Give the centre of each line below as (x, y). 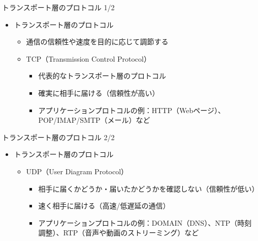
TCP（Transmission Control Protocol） (88, 58)
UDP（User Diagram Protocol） (77, 171)
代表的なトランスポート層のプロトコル (102, 76)
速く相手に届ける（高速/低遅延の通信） (104, 206)
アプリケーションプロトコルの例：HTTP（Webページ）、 (132, 110)
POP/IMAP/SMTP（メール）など (94, 120)
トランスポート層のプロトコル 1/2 (58, 7)
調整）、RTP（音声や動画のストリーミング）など (119, 233)
